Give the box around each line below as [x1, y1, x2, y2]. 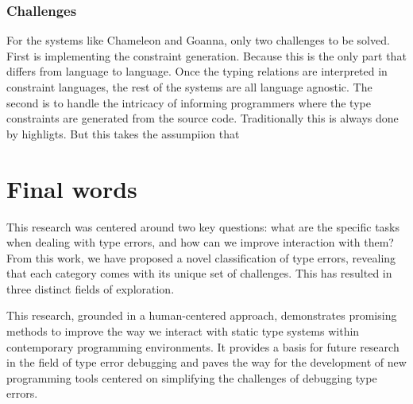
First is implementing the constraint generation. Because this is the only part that [6, 47, 407, 64]
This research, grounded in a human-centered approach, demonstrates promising [6, 307, 397, 324]
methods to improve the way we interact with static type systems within [6, 323, 360, 340]
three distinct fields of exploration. [6, 280, 175, 297]
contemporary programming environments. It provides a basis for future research [6, 338, 399, 355]
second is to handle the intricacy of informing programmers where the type [6, 94, 371, 111]
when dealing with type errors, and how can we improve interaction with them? [6, 234, 394, 251]
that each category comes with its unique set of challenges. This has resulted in [6, 265, 392, 282]
